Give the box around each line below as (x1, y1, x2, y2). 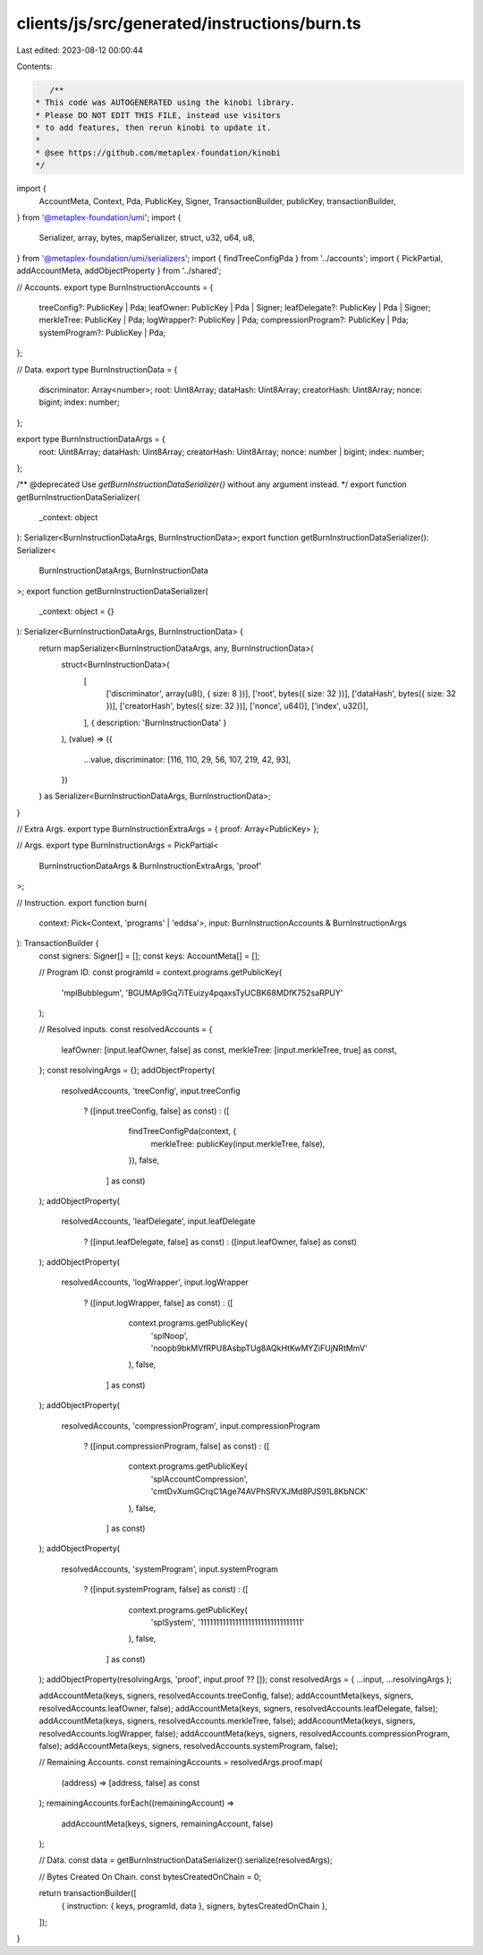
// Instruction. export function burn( (16, 897, 148, 908)
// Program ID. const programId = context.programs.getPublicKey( (38, 967, 283, 977)
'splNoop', (150, 1330, 189, 1341)
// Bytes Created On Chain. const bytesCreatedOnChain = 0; (38, 1871, 262, 1882)
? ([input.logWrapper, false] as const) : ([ (83, 1297, 233, 1308)
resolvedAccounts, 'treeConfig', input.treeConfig (61, 1085, 241, 1096)
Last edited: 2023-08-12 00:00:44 (16, 45, 143, 55)
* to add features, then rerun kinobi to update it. (35, 123, 272, 133)
